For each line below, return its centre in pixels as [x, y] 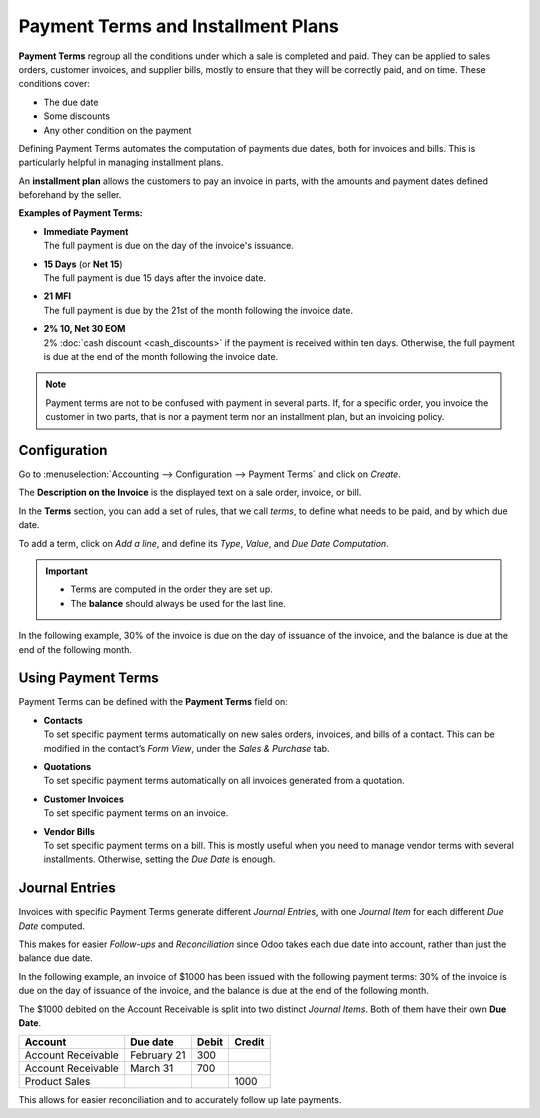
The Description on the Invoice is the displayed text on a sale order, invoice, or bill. [190, 492]
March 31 [152, 1068]
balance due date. [56, 958]
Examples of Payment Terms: [81, 213]
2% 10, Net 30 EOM [84, 329]
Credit [249, 1042]
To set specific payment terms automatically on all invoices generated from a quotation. [224, 781]
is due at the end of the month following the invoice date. [161, 356]
